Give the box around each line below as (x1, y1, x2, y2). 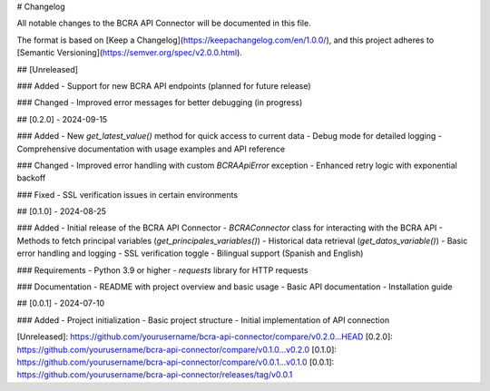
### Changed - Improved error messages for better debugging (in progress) (16, 97, 303, 108)
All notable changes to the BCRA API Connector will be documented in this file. (16, 18, 312, 29)
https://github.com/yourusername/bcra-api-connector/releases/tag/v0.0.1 (16, 369, 293, 380)
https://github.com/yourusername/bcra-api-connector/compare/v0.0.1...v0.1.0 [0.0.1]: (16, 357, 335, 367)
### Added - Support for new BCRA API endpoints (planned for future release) (16, 80, 312, 91)
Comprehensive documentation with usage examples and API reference (16, 143, 286, 154)
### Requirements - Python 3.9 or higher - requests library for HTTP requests (16, 264, 309, 276)
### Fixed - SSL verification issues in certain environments (16, 189, 239, 200)
